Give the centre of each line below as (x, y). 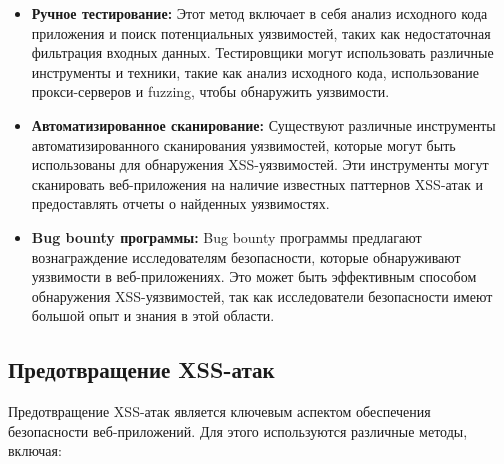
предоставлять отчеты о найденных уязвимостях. (180, 203)
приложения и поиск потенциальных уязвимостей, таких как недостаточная (261, 32)
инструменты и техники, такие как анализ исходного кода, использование (255, 71)
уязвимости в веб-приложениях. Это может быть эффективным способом (254, 276)
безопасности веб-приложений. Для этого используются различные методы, (238, 430)
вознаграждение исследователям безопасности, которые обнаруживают (246, 256)
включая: (35, 450)
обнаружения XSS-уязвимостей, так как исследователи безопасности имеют (262, 295)
